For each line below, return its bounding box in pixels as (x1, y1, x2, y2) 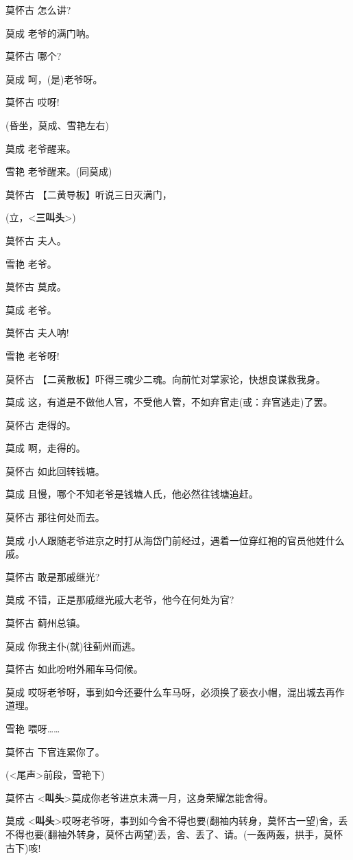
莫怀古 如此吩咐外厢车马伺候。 (5, 662, 143, 676)
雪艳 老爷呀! (5, 348, 60, 362)
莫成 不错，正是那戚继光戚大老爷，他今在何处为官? (5, 592, 234, 607)
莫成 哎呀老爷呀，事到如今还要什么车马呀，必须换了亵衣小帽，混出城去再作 (5, 684, 345, 699)
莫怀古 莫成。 (5, 279, 66, 294)
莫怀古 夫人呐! (5, 325, 69, 340)
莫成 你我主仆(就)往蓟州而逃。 (5, 638, 141, 653)
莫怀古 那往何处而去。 (5, 510, 105, 524)
